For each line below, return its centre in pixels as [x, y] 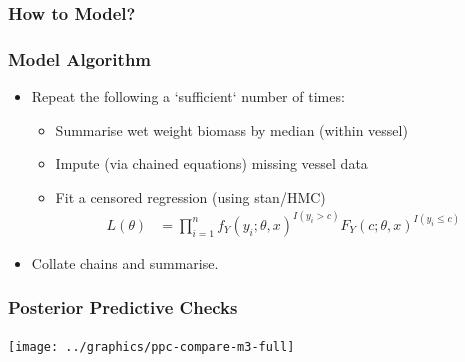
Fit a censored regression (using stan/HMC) [190, 196]
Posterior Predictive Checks [123, 307]
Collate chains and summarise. [125, 262]
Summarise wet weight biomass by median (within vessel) [231, 129]
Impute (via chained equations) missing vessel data [211, 163]
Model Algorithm [80, 58]
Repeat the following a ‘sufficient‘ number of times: [188, 96]
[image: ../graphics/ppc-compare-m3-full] [151, 346]
